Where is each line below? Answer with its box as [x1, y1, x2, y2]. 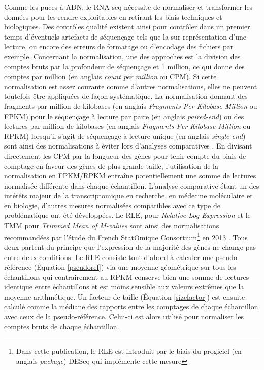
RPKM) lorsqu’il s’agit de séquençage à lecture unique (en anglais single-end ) [4, 130, 246, 141]
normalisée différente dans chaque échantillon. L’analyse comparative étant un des [4, 180, 259, 191]
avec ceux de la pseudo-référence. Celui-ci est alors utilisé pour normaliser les [4, 311, 244, 322]
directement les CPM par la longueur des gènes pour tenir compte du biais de [4, 150, 246, 161]
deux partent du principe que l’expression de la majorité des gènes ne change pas [4, 241, 256, 252]
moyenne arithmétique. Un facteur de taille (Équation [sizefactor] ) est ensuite [4, 291, 245, 302]
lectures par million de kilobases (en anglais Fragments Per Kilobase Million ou [4, 121, 251, 131]
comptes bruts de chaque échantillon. [4, 321, 119, 331]
